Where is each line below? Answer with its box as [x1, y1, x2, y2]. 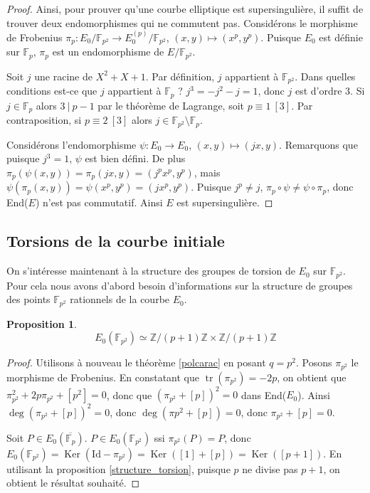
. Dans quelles [295, 68, 356, 83]
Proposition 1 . [6, 316, 77, 331]
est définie [319, 30, 363, 44]
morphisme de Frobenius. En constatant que [6, 369, 199, 384]
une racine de [34, 68, 92, 83]
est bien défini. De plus [85, 151, 186, 166]
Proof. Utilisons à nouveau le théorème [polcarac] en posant [6, 355, 266, 370]
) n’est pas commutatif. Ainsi [35, 195, 163, 210]
